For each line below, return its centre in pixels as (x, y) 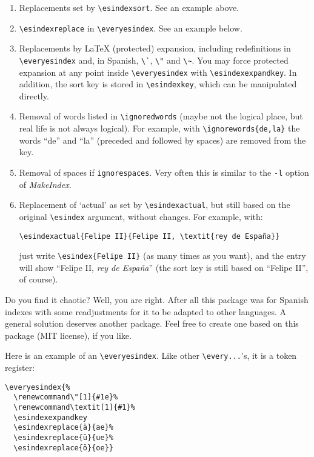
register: (20, 368)
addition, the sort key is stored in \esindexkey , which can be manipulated (158, 84)
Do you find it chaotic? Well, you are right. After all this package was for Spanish (157, 300)
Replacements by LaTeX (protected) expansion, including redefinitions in (155, 48)
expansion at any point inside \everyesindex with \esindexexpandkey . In (158, 72)
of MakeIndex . (45, 184)
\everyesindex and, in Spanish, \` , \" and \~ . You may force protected (154, 60)
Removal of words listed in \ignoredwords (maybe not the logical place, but (161, 116)
